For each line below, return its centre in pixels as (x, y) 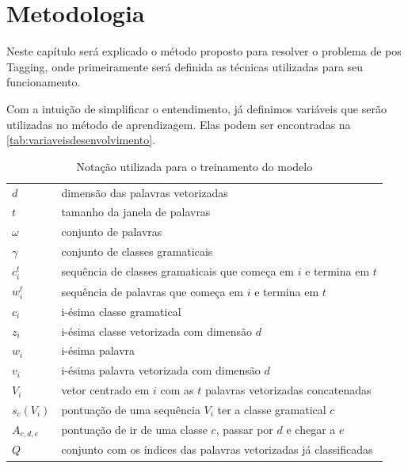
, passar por (244, 430)
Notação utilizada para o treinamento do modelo (194, 166)
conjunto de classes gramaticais (137, 251)
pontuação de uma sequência (131, 409)
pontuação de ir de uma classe (134, 430)
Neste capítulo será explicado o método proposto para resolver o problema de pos (204, 51)
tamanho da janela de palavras (136, 212)
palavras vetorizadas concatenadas (288, 390)
